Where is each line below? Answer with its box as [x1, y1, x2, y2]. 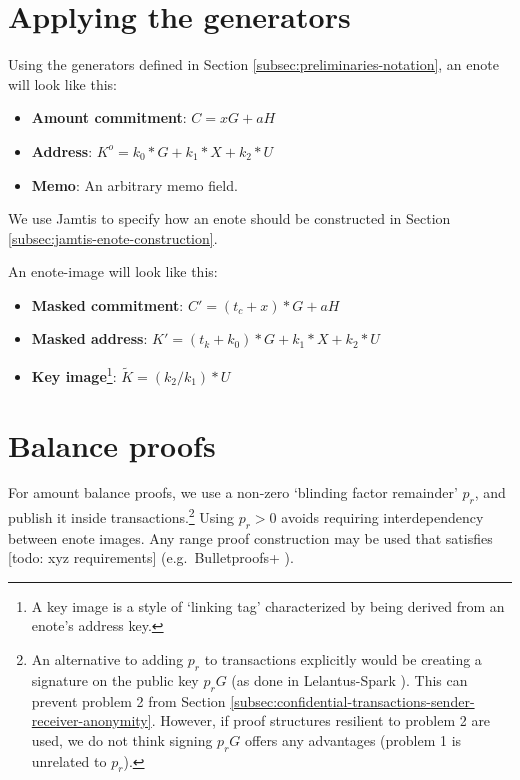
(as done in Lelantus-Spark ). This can [231, 669, 468, 690]
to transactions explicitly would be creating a [204, 649, 482, 670]
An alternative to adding [31, 649, 184, 670]
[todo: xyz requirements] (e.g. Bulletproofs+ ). [8, 547, 294, 568]
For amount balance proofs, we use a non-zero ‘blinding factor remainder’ [8, 482, 458, 503]
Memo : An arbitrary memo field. [31, 174, 238, 195]
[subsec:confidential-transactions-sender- [230, 690, 475, 711]
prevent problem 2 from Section [31, 690, 226, 711]
